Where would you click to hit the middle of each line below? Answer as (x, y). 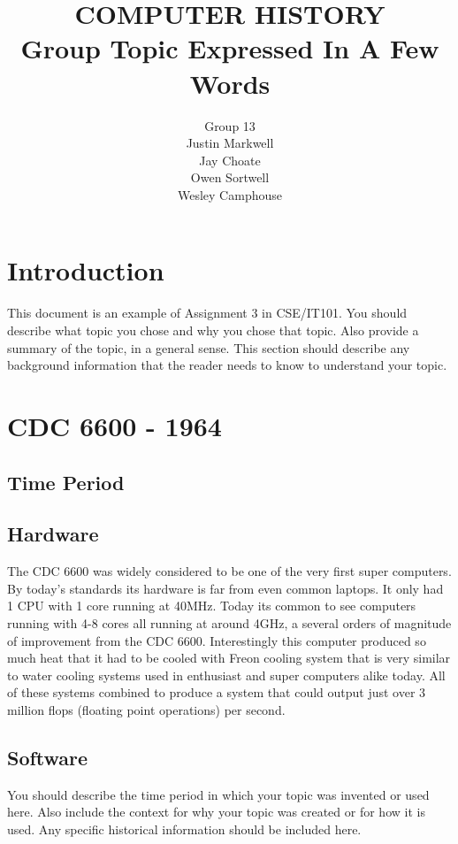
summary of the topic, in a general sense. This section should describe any (209, 347)
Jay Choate (230, 160)
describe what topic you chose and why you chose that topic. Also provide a (213, 330)
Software (48, 757)
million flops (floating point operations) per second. (146, 709)
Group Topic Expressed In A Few (230, 48)
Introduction (86, 270)
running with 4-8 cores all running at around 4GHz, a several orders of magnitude (229, 622)
